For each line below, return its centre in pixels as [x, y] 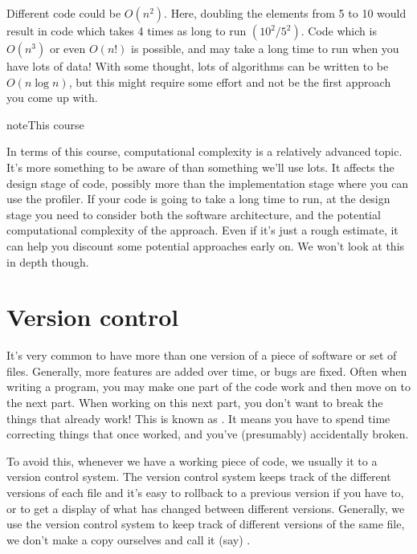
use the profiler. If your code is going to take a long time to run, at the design [198, 199]
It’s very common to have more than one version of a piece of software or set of [202, 355]
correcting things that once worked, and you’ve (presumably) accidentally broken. [208, 434]
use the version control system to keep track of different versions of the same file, [206, 524]
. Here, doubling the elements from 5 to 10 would [285, 13]
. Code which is [339, 31]
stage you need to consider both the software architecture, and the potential [194, 214]
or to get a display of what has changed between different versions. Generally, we [206, 508]
